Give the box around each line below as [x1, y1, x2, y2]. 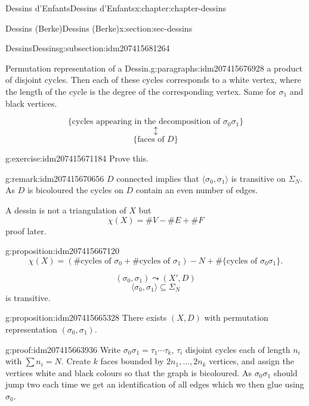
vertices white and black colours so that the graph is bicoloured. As [5, 366, 252, 379]
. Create [61, 355, 91, 367]
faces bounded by [100, 355, 164, 367]
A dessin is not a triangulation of [5, 203, 126, 216]
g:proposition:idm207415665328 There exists [5, 311, 167, 324]
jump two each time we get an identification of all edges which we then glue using [5, 378, 304, 390]
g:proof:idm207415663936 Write [5, 343, 121, 355]
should [273, 366, 298, 379]
